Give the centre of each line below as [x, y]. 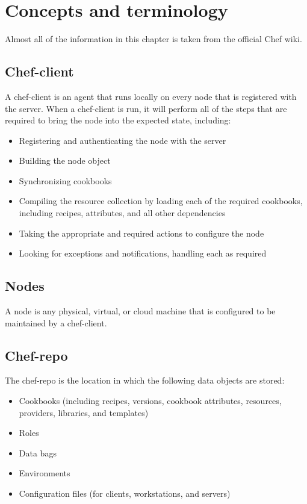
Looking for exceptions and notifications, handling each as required [143, 253]
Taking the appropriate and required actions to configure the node [141, 233]
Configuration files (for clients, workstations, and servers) [125, 493]
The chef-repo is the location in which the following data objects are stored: [145, 380]
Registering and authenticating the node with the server [122, 140]
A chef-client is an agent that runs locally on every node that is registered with [151, 96]
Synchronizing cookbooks [65, 180]
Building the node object [65, 160]
